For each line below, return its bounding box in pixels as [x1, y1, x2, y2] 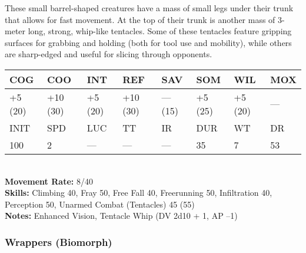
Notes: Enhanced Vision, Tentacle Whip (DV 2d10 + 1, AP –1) [5, 209, 238, 222]
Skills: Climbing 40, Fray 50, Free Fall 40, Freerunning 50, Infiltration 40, [5, 186, 272, 199]
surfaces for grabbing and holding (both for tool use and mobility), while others [5, 36, 292, 48]
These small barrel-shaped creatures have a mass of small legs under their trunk [5, 2, 294, 14]
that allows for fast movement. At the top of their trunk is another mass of [5, 13, 275, 25]
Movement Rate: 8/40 [5, 175, 93, 187]
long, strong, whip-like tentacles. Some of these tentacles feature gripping [28, 25, 292, 37]
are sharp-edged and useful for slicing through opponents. [5, 48, 212, 60]
